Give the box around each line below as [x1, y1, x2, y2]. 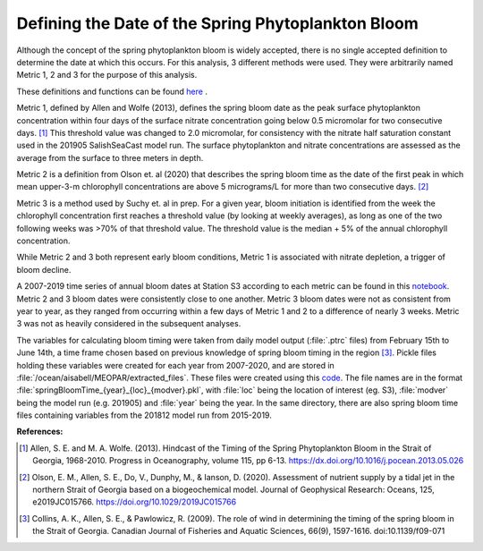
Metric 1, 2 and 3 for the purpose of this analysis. [16, 70, 198, 81]
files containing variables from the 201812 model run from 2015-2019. [16, 410, 272, 420]
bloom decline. [16, 264, 72, 275]
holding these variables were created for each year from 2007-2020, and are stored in [16, 360, 335, 370]
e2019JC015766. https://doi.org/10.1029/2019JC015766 [32, 496, 237, 507]
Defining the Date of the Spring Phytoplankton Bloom [16, 13, 419, 33]
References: [16, 426, 64, 437]
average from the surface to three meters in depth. [16, 152, 204, 163]
